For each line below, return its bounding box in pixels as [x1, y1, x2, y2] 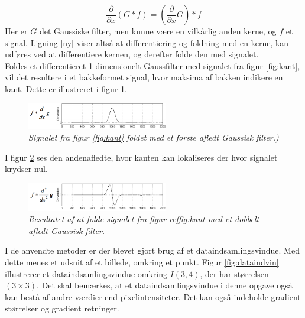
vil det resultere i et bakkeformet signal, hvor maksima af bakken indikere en [5, 71, 283, 83]
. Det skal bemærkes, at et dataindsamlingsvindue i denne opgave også [37, 279, 293, 291]
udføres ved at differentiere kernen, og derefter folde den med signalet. [5, 48, 259, 60]
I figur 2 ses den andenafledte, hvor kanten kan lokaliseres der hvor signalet [5, 151, 278, 163]
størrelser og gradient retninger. [5, 302, 119, 314]
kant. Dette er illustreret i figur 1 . [5, 82, 127, 95]
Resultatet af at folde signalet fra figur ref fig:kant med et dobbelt [28, 213, 259, 225]
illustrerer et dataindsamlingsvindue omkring [5, 267, 167, 280]
